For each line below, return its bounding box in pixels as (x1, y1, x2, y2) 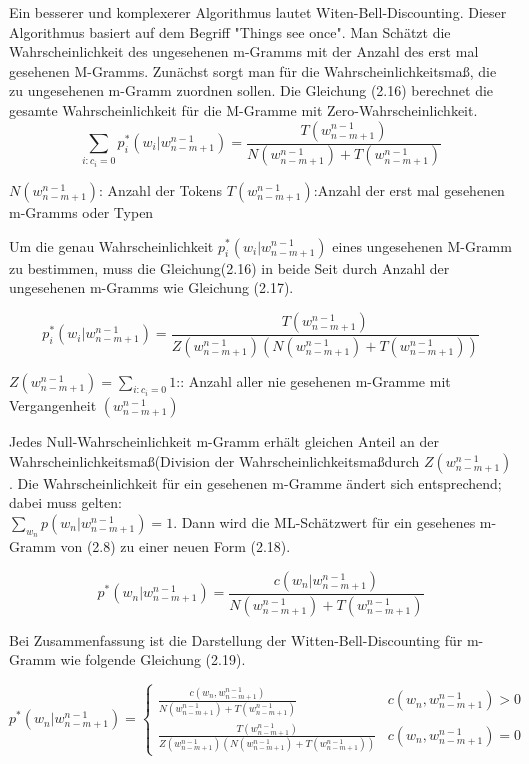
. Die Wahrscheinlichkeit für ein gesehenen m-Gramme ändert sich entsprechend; (9, 472, 502, 493)
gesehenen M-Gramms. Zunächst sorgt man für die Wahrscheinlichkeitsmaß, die (9, 60, 497, 81)
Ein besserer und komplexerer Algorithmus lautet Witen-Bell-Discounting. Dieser (9, 2, 507, 22)
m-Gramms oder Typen (9, 201, 154, 222)
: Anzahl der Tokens (99, 179, 223, 200)
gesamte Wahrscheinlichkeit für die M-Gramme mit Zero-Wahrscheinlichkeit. (9, 99, 478, 120)
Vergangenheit (9, 395, 97, 416)
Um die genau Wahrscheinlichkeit (9, 235, 214, 256)
